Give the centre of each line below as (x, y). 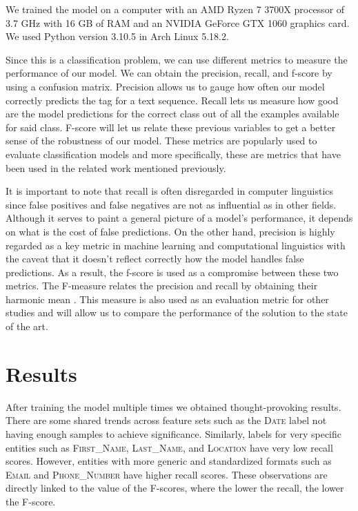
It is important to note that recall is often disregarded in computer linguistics (170, 191)
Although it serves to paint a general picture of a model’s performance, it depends (179, 218)
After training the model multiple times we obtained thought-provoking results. (173, 406)
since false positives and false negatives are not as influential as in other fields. (171, 204)
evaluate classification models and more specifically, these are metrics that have (173, 154)
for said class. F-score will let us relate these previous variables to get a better (171, 127)
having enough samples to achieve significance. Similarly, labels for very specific (174, 433)
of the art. (27, 326)
